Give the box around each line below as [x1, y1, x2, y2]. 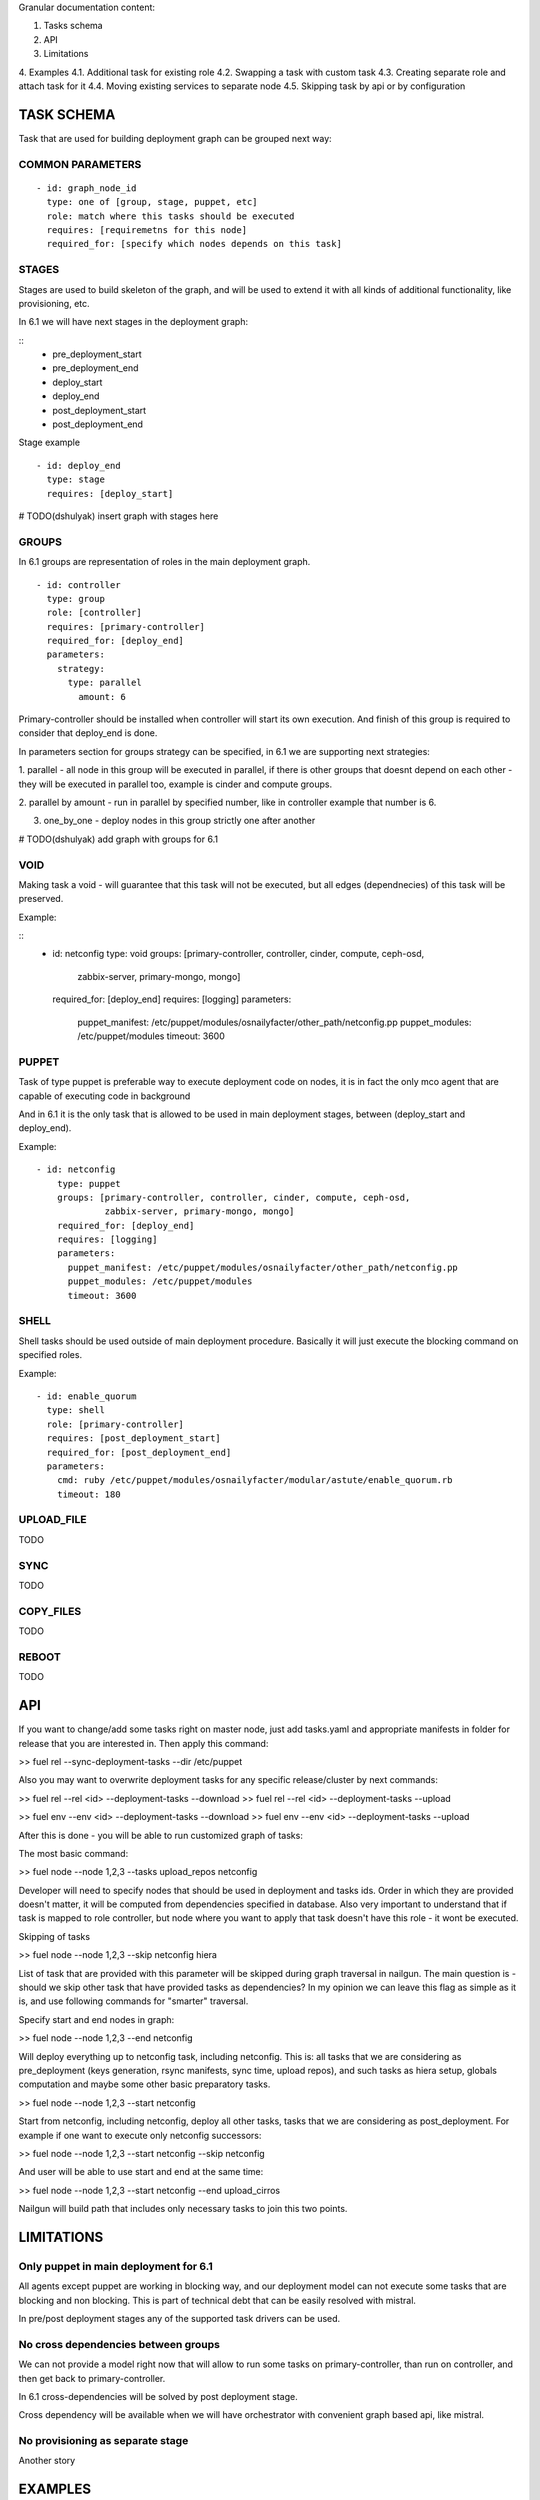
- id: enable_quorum [36, 1390, 137, 1402]
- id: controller [36, 579, 121, 590]
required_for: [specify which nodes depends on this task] [46, 238, 342, 250]
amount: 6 [78, 691, 127, 702]
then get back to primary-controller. [18, 2372, 166, 2384]
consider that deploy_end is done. [18, 727, 158, 739]
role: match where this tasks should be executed [46, 210, 295, 222]
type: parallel [67, 677, 142, 689]
